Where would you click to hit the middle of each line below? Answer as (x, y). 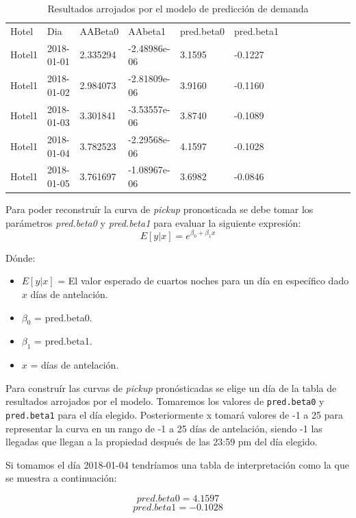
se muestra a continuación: (61, 478)
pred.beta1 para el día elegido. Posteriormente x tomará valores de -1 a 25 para (174, 414)
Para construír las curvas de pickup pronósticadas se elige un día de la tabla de (171, 387)
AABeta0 (99, 30)
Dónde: (21, 257)
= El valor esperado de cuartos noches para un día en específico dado (203, 281)
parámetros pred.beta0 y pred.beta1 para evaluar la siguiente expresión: (153, 222)
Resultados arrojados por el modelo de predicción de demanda (178, 8)
